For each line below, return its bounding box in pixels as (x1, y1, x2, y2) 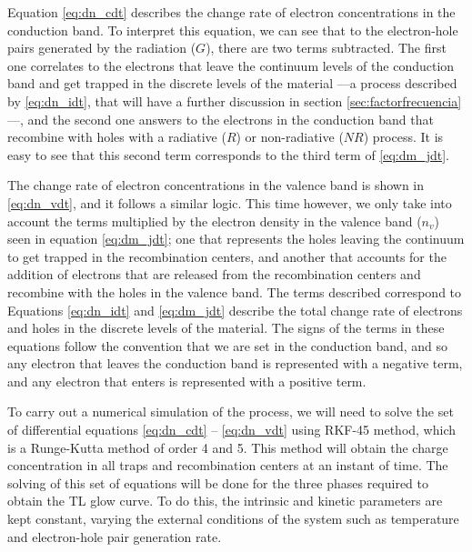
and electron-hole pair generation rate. (7, 527, 222, 546)
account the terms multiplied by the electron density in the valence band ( (7, 211, 422, 230)
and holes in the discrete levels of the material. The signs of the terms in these (7, 318, 445, 337)
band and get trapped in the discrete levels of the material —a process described (7, 74, 457, 93)
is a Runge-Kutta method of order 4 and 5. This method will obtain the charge (7, 437, 448, 457)
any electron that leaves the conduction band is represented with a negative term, (7, 354, 463, 373)
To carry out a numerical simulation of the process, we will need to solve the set (7, 402, 454, 421)
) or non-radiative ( (236, 127, 344, 146)
